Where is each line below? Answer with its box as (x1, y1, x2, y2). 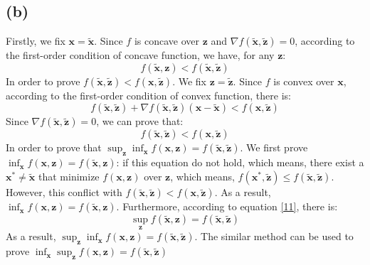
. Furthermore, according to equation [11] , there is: (116, 199, 338, 214)
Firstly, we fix (6, 33, 65, 48)
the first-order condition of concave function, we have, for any (6, 48, 275, 63)
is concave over (134, 33, 199, 48)
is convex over (273, 73, 334, 88)
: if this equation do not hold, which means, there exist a (116, 155, 364, 170)
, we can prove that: (96, 114, 184, 129)
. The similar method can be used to (194, 229, 354, 244)
